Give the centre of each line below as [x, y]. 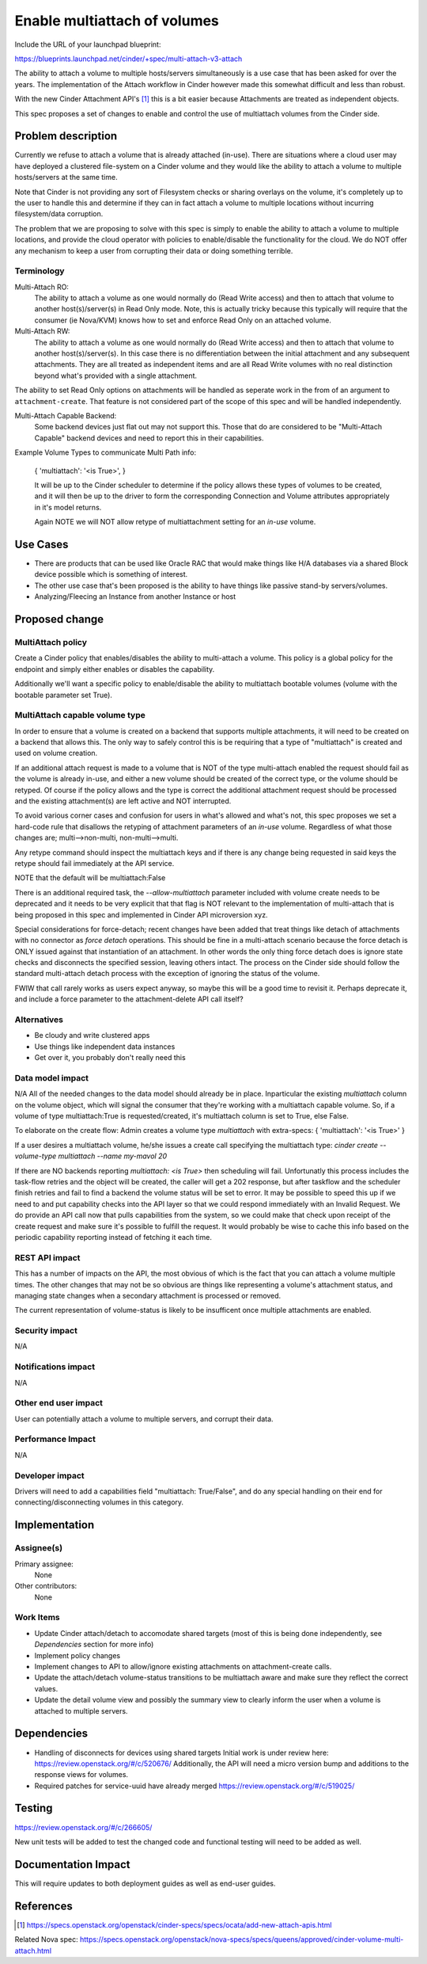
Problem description [66, 136]
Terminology [40, 271]
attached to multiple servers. [81, 1710]
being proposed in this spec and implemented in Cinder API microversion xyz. [141, 914]
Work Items [37, 1618]
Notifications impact [55, 1367]
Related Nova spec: [46, 1939]
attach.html [33, 1951]
